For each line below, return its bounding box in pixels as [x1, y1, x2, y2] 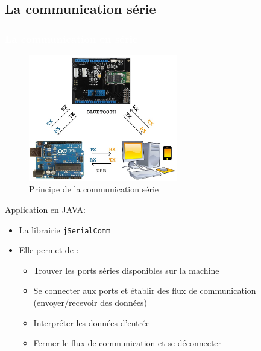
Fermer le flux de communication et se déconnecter [33, 337, 222, 349]
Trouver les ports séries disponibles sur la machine [33, 264, 219, 276]
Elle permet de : [19, 244, 79, 256]
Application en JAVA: [5, 203, 86, 216]
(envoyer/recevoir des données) [33, 296, 148, 309]
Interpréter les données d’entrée [33, 316, 150, 329]
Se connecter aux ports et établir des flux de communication [33, 284, 256, 297]
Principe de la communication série [29, 183, 159, 195]
